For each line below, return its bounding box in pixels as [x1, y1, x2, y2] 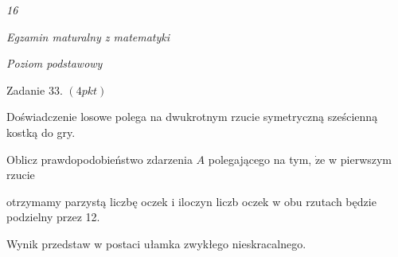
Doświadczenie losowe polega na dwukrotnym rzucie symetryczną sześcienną [6, 108, 378, 125]
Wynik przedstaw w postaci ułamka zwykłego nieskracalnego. [6, 235, 306, 251]
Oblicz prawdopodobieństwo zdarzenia [6, 150, 193, 167]
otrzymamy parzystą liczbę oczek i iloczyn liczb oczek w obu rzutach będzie [6, 193, 377, 209]
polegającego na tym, [208, 150, 312, 167]
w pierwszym [328, 150, 392, 167]
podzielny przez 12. [6, 208, 100, 225]
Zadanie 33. [6, 81, 63, 98]
